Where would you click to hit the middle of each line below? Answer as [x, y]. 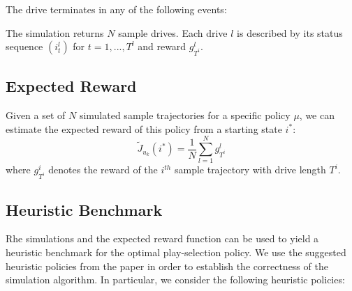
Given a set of [36, 115]
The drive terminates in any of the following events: [116, 9]
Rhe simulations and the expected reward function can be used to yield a [162, 238]
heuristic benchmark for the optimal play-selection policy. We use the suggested [176, 252]
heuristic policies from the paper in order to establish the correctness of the [167, 266]
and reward [162, 46]
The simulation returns [55, 32]
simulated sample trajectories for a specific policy [185, 115]
